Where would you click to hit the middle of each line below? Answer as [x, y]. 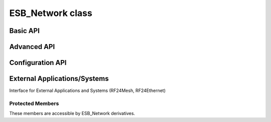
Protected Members [34, 103]
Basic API [25, 31]
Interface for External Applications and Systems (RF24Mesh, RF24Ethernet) [87, 90]
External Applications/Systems [59, 79]
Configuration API [38, 63]
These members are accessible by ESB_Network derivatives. [72, 113]
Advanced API [32, 47]
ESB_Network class [51, 13]
